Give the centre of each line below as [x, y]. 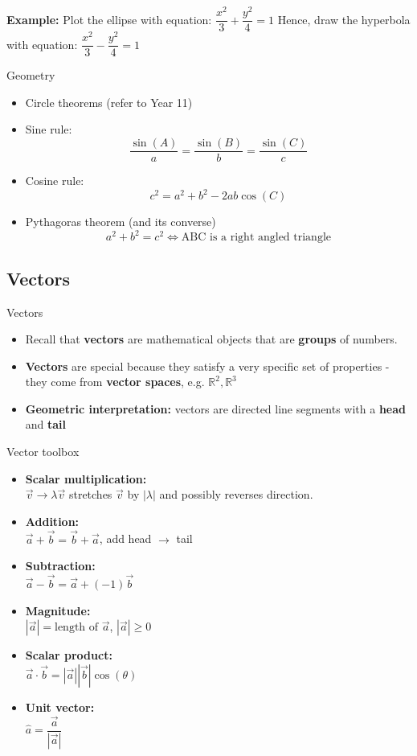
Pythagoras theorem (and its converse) [121, 222]
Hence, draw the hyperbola [344, 19]
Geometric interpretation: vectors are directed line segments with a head [216, 408]
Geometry [31, 75]
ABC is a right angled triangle [256, 238]
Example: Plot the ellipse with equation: [109, 19]
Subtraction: [60, 566]
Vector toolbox [43, 452]
